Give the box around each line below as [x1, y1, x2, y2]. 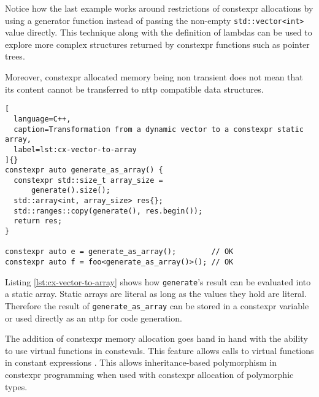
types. [5, 380, 28, 393]
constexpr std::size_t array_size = [13, 175, 163, 185]
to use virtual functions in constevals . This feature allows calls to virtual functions [5, 344, 314, 357]
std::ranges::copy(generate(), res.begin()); [13, 206, 203, 215]
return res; [13, 217, 63, 226]
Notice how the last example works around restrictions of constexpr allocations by [5, 2, 313, 14]
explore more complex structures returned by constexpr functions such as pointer [5, 37, 310, 50]
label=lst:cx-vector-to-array [13, 145, 137, 154]
